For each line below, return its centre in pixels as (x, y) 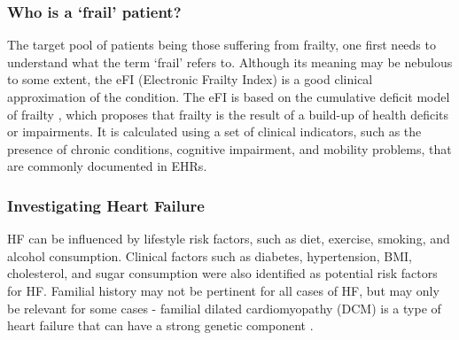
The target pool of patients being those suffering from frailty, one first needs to (222, 45)
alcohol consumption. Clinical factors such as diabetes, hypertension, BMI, (210, 255)
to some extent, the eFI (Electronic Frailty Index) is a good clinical (190, 79)
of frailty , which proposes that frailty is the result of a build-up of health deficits (228, 114)
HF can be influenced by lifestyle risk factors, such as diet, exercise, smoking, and (229, 239)
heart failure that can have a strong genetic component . (160, 325)
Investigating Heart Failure (106, 205)
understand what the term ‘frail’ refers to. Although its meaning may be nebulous (230, 62)
